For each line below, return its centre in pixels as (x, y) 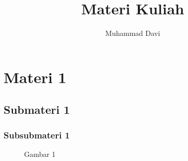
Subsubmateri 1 (37, 135)
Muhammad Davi (133, 33)
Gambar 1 (40, 154)
